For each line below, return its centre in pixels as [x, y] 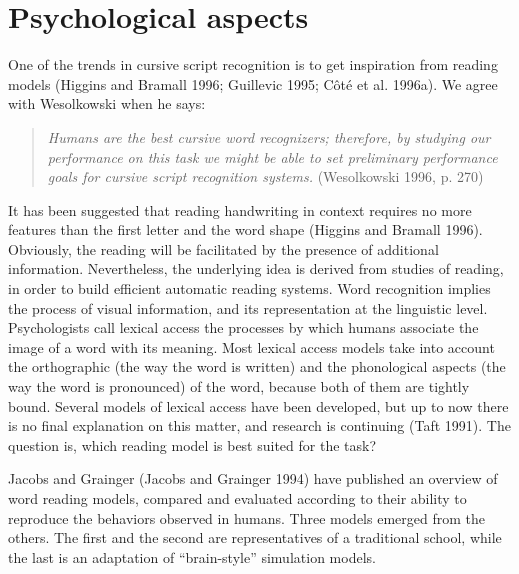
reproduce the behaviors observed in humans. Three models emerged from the [246, 517]
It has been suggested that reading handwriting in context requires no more [240, 209]
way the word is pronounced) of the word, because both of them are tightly [239, 386]
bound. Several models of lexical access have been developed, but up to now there [258, 405]
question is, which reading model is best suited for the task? [192, 444]
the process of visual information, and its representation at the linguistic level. [248, 307]
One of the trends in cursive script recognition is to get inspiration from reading [253, 64]
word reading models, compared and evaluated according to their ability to [237, 498]
